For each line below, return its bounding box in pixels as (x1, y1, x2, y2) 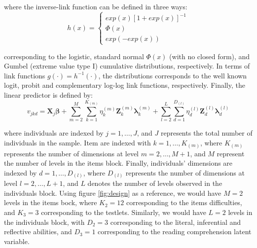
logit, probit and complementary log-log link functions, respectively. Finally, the (4, 80, 245, 90)
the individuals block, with (4, 216, 85, 227)
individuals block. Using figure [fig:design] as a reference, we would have (4, 187, 221, 198)
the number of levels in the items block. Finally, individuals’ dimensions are (4, 158, 233, 168)
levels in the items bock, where (4, 197, 97, 208)
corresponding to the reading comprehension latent (98, 226, 252, 237)
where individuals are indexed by (4, 128, 104, 138)
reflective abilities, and (4, 226, 72, 237)
